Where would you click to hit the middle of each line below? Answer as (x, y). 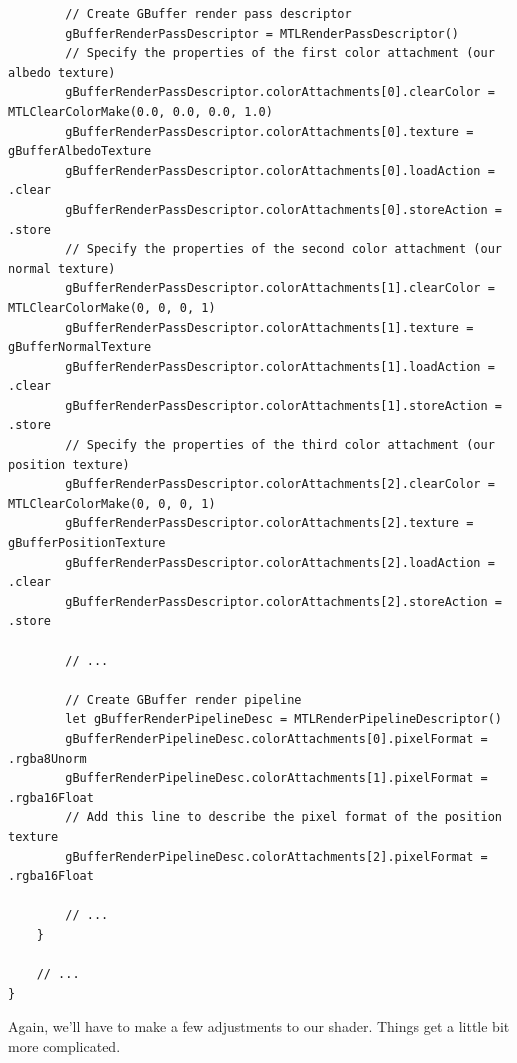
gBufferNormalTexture (80, 347)
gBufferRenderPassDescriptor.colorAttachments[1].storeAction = (283, 405)
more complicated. (64, 1045)
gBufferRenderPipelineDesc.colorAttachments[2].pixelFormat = (276, 856)
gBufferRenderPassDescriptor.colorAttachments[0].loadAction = (280, 170)
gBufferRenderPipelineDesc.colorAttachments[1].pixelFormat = (276, 778)
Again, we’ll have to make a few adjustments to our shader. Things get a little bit (259, 1026)
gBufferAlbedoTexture (80, 151)
